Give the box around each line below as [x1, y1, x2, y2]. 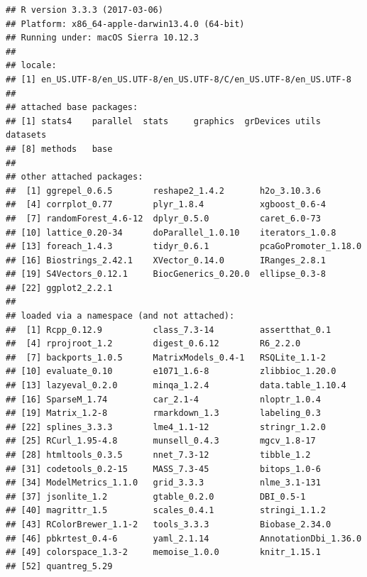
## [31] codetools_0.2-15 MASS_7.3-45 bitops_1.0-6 [6, 463, 321, 474]
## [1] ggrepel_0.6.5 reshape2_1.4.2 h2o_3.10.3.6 [6, 185, 321, 196]
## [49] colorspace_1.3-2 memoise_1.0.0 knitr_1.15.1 [6, 547, 321, 558]
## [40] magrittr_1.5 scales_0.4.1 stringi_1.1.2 [6, 505, 327, 516]
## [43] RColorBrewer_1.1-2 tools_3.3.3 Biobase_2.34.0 [6, 519, 332, 529]
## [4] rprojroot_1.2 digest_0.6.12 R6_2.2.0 [6, 339, 301, 349]
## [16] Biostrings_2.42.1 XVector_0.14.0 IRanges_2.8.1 [6, 255, 327, 265]
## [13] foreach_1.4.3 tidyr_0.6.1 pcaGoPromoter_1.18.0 [6, 241, 362, 252]
